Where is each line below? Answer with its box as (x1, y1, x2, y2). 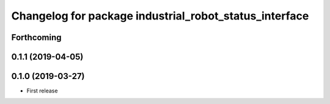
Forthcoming (11, 32, 62, 43)
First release (26, 87, 58, 94)
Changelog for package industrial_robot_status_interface (11, 9, 309, 23)
